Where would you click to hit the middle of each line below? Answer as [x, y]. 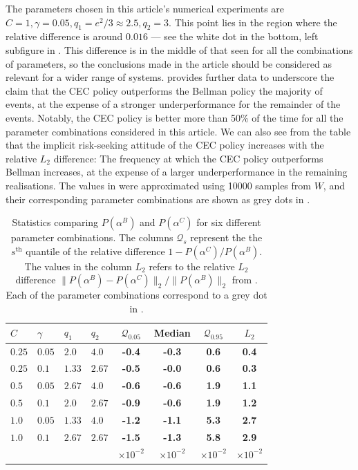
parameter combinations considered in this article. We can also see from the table [178, 131]
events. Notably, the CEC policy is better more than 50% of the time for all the [175, 117]
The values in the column [78, 266]
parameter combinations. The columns [92, 237]
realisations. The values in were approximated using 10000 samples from [158, 185]
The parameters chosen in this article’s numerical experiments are [145, 8]
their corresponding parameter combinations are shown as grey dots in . [158, 199]
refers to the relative [192, 266]
